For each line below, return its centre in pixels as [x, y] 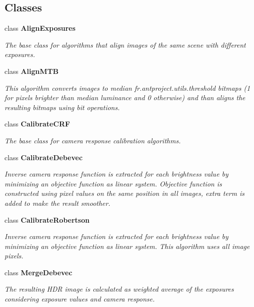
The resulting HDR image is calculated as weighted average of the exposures [119, 289]
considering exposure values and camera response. [80, 299]
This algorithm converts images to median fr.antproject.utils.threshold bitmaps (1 [127, 88]
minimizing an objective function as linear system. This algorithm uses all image [127, 246]
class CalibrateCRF [37, 124]
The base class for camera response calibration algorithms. [93, 140]
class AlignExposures [40, 28]
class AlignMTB [32, 71]
